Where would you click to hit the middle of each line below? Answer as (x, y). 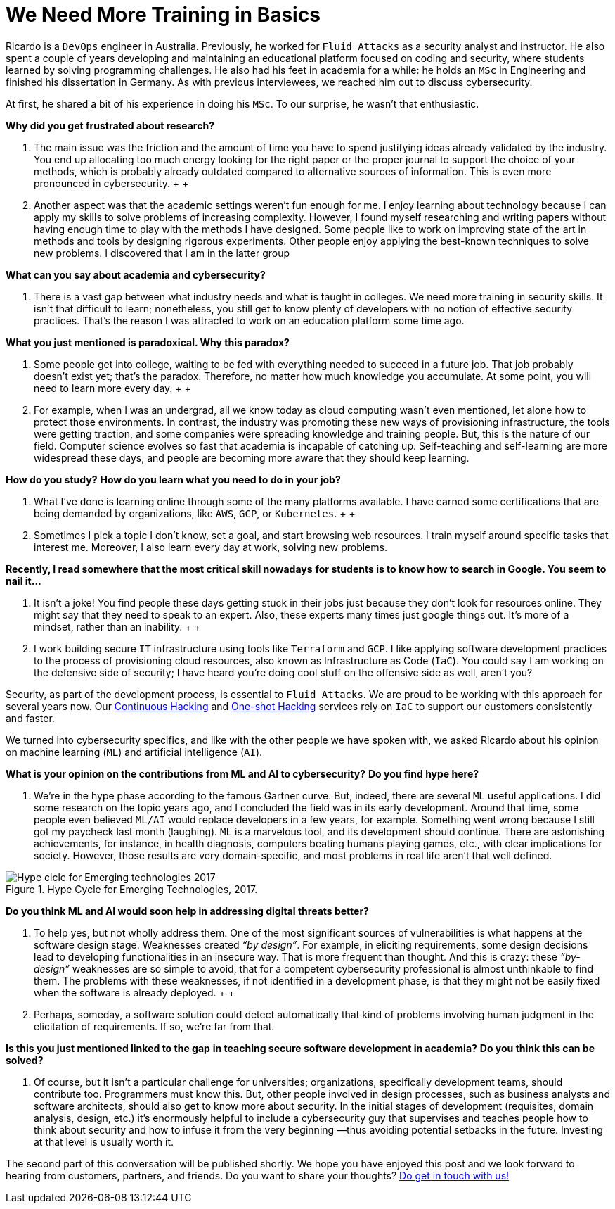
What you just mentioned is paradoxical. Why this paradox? (148, 342)
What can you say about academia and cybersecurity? (136, 274)
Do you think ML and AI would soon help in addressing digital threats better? (187, 911)
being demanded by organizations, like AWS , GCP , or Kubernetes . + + (195, 513)
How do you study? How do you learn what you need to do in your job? (173, 479)
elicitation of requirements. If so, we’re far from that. (154, 1026)
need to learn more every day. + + (112, 388)
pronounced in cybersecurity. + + (111, 183)
